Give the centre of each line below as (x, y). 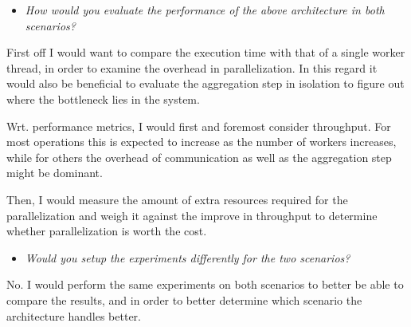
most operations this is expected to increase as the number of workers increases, (202, 142)
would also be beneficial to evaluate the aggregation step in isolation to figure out (205, 83)
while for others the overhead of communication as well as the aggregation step (199, 157)
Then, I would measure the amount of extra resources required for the (177, 199)
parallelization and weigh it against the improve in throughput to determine (192, 215)
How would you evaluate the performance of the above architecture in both (205, 10)
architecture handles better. (74, 315)
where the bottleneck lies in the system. (103, 98)
